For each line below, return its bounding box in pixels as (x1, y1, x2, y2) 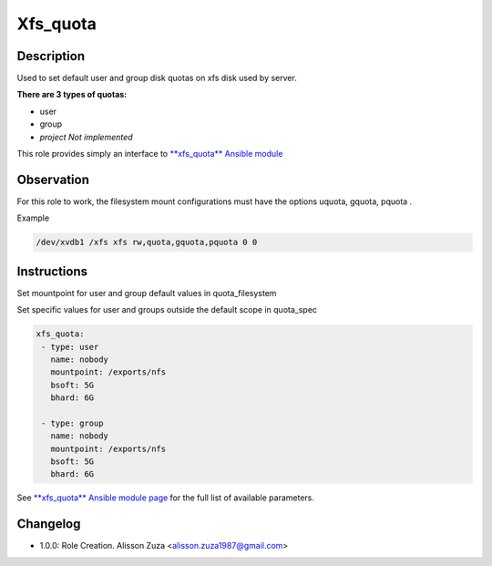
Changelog (16, 516, 81, 532)
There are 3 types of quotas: (16, 89, 128, 100)
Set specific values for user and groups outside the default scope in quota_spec (16, 304, 318, 315)
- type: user (41, 342, 99, 352)
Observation (16, 171, 90, 187)
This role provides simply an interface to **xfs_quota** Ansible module (16, 149, 283, 160)
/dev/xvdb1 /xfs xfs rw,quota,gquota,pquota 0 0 (36, 237, 258, 248)
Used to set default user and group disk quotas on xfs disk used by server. (16, 73, 298, 84)
